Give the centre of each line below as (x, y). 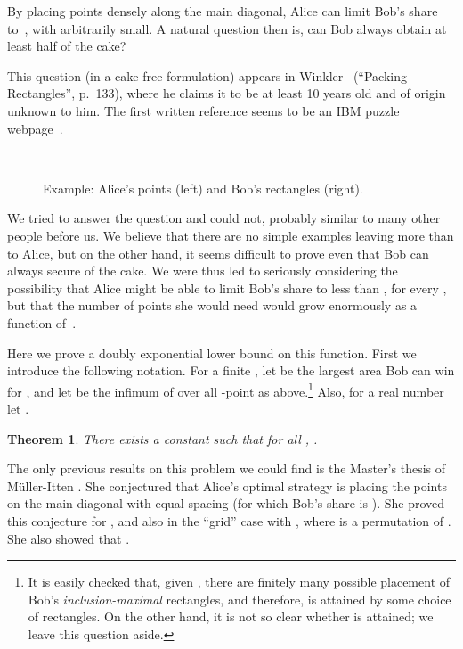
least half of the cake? (67, 46)
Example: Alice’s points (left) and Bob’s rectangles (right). (203, 188)
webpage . (35, 128)
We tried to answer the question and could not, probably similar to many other (224, 218)
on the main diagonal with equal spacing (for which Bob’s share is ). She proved (226, 503)
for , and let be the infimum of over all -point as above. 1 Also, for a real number (226, 390)
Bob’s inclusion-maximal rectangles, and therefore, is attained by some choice (240, 599)
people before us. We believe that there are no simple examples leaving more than (231, 235)
